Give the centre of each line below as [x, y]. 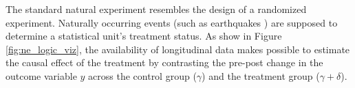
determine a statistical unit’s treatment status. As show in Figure [144, 36]
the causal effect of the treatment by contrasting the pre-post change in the [164, 62]
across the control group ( [142, 75]
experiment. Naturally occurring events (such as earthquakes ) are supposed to [172, 22]
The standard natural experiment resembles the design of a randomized [156, 9]
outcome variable [41, 75]
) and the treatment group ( [261, 75]
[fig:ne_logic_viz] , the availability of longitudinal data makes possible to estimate [178, 49]
